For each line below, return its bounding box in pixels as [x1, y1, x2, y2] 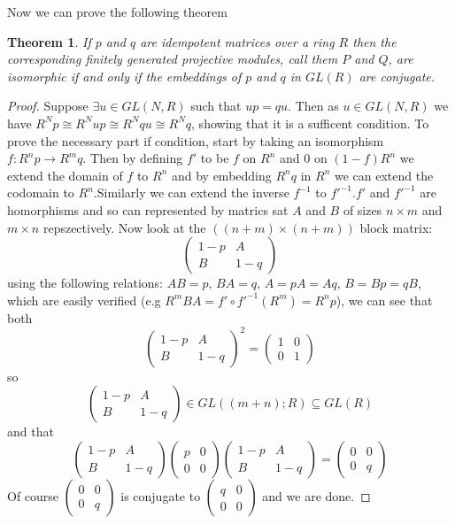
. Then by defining [82, 149, 183, 167]
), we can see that [335, 290, 433, 309]
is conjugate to [120, 487, 201, 505]
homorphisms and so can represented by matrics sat [7, 200, 289, 219]
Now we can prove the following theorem [7, 3, 227, 20]
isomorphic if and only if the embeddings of [7, 66, 242, 85]
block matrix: [359, 218, 433, 236]
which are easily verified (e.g [7, 290, 161, 309]
